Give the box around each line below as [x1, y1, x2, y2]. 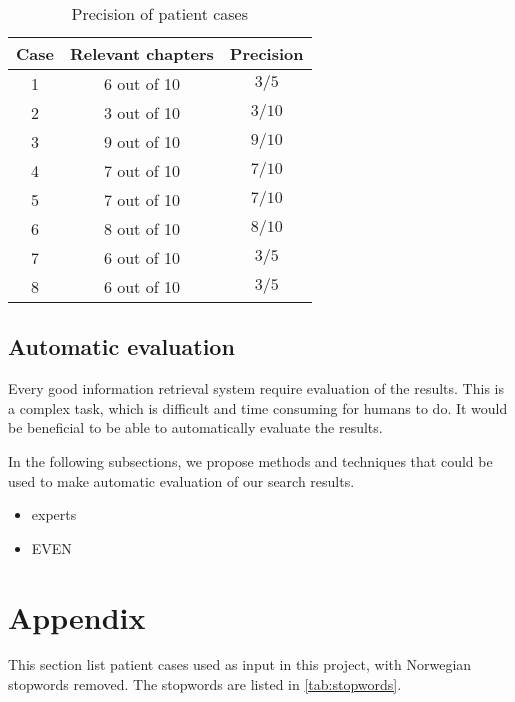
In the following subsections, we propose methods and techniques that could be [8, 450, 493, 471]
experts [31, 504, 77, 525]
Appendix [8, 596, 146, 637]
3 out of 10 [103, 101, 180, 124]
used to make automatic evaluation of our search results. [8, 470, 355, 491]
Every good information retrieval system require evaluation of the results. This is [8, 378, 504, 399]
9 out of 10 [103, 130, 180, 153]
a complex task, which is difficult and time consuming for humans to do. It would [8, 397, 508, 418]
